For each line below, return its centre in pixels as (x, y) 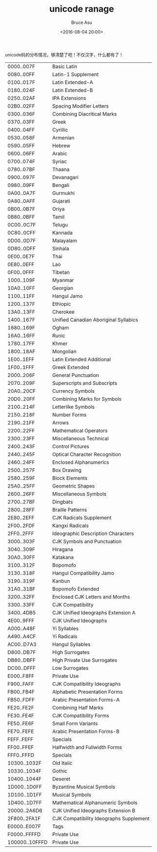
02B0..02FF (21, 106)
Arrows (61, 422)
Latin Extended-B (73, 90)
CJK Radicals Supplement (82, 517)
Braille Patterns (70, 510)
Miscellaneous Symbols (79, 494)
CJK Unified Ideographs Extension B (94, 811)
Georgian (63, 288)
